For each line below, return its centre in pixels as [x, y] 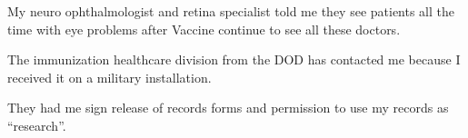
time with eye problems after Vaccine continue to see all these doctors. [204, 29]
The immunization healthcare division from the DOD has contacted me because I [234, 59]
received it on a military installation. [110, 77]
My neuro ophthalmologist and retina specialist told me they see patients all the [231, 11]
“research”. [37, 125]
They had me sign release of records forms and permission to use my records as [228, 108]
